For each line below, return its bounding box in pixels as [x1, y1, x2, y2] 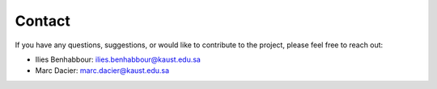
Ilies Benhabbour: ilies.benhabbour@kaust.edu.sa [35, 55, 202, 64]
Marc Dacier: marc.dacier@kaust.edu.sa [35, 66, 170, 75]
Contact [15, 12, 70, 30]
